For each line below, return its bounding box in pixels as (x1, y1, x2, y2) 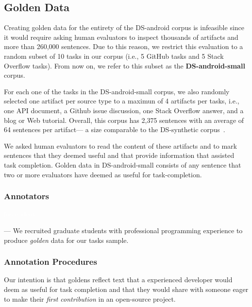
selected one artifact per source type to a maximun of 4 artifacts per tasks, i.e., (4, 96, 239, 106)
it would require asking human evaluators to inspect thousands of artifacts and (4, 32, 238, 42)
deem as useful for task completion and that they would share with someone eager (4, 284, 249, 294)
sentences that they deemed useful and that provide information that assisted (4, 150, 235, 160)
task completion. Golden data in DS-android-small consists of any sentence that (4, 159, 241, 170)
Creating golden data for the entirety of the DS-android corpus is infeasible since (4, 22, 245, 33)
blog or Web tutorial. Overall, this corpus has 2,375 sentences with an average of (4, 115, 244, 125)
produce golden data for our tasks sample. (4, 235, 129, 245)
